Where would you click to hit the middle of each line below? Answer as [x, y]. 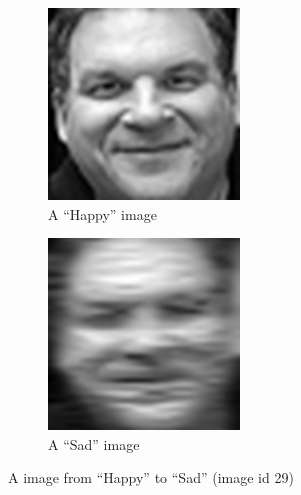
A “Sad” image [94, 443]
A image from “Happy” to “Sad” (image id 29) [151, 477]
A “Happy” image [102, 213]
